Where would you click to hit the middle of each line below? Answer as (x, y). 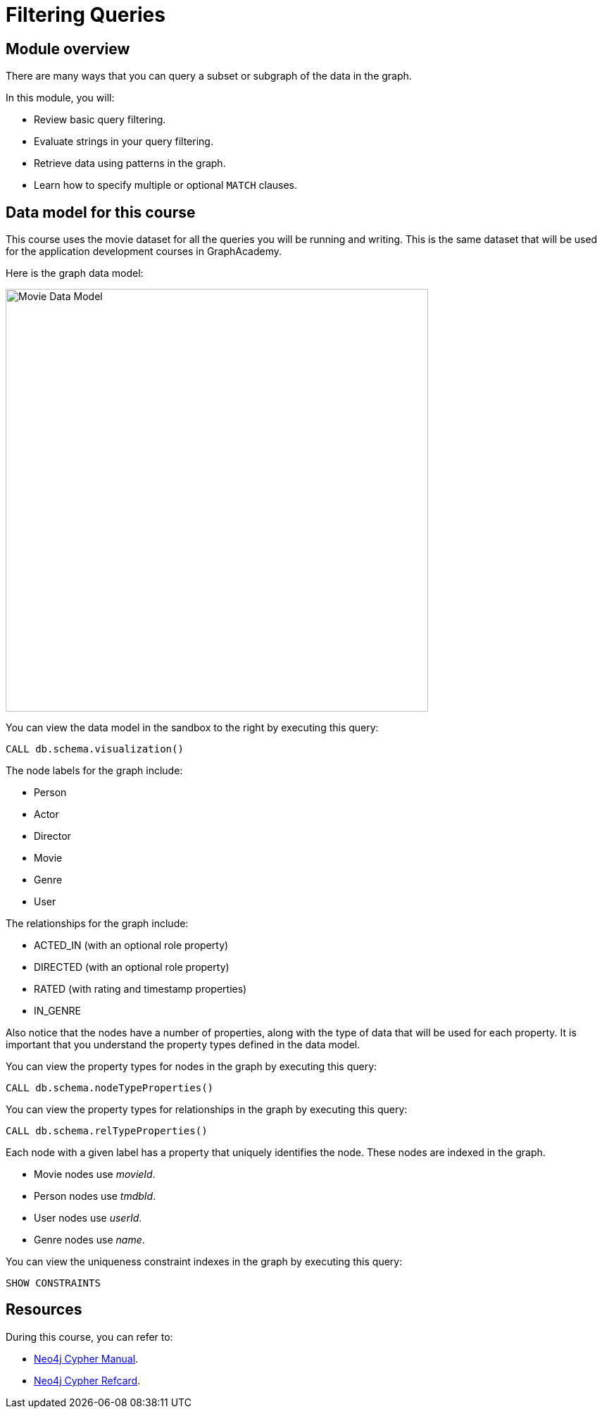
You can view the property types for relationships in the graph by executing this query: (207, 1110)
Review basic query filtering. (100, 120)
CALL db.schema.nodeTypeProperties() (110, 1088)
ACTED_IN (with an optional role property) (131, 945)
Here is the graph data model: (75, 273)
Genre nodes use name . (89, 1240)
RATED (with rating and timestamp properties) (140, 989)
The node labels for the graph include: (94, 771)
